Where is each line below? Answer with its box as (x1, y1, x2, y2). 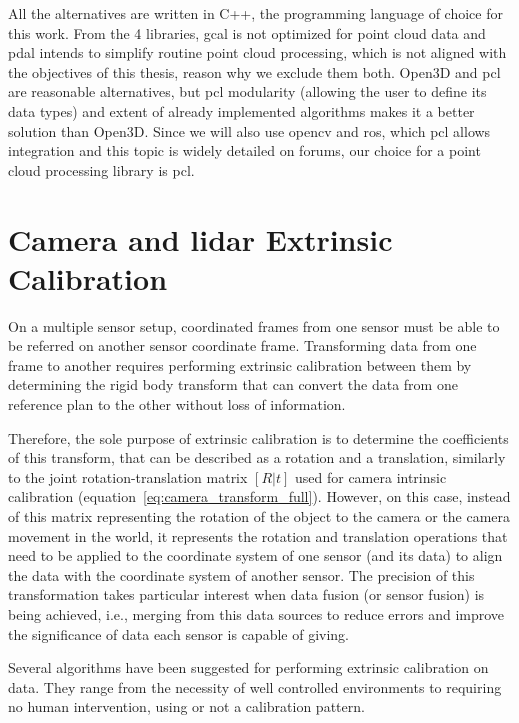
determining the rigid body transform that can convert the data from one (8, 374, 458, 395)
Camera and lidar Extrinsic (8, 218, 393, 259)
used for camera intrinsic (294, 466, 447, 487)
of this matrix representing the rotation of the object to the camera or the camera (8, 506, 511, 526)
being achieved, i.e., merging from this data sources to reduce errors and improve (8, 603, 505, 624)
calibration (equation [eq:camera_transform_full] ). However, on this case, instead (8, 486, 511, 507)
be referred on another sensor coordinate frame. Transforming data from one (8, 335, 477, 356)
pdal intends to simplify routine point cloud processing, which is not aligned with (8, 42, 507, 63)
